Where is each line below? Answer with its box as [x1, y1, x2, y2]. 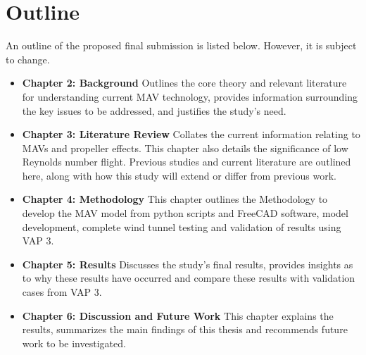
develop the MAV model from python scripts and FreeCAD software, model [22, 206, 348, 220]
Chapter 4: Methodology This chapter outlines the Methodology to [22, 192, 328, 206]
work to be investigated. [22, 335, 126, 350]
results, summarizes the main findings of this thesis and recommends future [22, 322, 348, 337]
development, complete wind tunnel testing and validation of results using [22, 219, 341, 234]
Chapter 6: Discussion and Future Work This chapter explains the [22, 308, 334, 323]
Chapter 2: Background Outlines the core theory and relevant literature [22, 75, 347, 90]
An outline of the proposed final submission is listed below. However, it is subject [6, 38, 357, 53]
